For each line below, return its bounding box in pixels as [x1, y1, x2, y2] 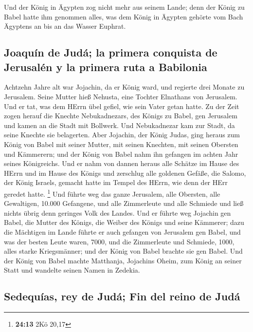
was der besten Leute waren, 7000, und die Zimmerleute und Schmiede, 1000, [4, 236, 235, 246]
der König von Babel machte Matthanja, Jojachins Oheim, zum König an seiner [4, 255, 242, 265]
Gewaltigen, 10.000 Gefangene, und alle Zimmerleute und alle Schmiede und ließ [4, 198, 244, 208]
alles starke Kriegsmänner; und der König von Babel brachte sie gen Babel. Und [4, 246, 243, 256]
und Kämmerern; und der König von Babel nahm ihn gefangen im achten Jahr [4, 148, 238, 159]
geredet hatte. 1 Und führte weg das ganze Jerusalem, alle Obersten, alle [4, 187, 220, 199]
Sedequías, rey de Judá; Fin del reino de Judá [4, 289, 240, 304]
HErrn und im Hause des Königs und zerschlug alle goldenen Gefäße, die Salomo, [4, 167, 246, 178]
